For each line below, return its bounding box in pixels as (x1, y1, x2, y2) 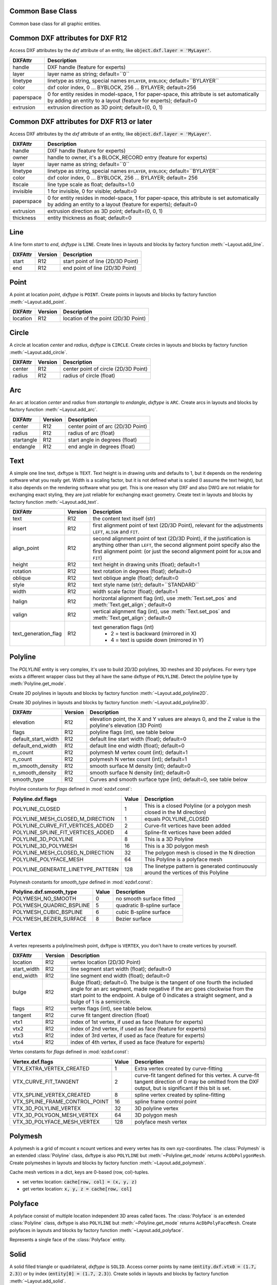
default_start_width (12, 736, 59, 743)
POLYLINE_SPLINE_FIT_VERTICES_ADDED (12, 829, 115, 836)
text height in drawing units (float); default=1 (92, 561, 200, 568)
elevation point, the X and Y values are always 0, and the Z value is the (89, 715, 260, 723)
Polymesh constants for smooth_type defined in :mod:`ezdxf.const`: (9, 879, 153, 885)
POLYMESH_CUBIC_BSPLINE (12, 909, 83, 916)
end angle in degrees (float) (68, 443, 135, 450)
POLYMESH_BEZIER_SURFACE (12, 915, 87, 923)
